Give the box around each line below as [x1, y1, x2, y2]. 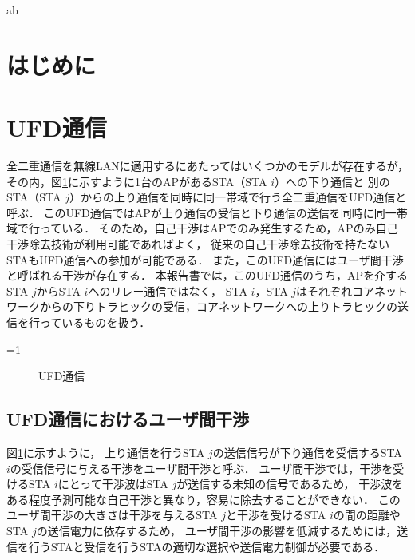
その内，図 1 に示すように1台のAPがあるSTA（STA [6, 173, 267, 189]
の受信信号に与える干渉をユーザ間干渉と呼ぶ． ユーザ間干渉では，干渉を [10, 459, 393, 476]
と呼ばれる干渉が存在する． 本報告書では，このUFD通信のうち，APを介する [6, 267, 409, 284]
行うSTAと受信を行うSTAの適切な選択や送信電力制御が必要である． [28, 538, 385, 554]
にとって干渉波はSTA [57, 475, 168, 492]
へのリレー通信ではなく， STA [88, 282, 247, 299]
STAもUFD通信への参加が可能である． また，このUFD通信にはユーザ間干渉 [6, 251, 404, 268]
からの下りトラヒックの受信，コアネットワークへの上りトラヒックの [39, 298, 397, 315]
